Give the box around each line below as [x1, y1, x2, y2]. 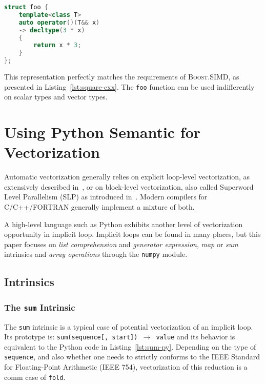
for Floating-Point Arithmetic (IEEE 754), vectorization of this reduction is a [4, 361, 248, 372]
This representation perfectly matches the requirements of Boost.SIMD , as [4, 71, 239, 82]
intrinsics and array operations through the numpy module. [4, 249, 188, 259]
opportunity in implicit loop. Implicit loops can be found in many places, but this [4, 229, 261, 239]
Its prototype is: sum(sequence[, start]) [4, 331, 138, 342]
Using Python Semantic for [4, 122, 201, 143]
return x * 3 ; [33, 42, 81, 49]
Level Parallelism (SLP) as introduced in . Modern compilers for [4, 191, 208, 202]
